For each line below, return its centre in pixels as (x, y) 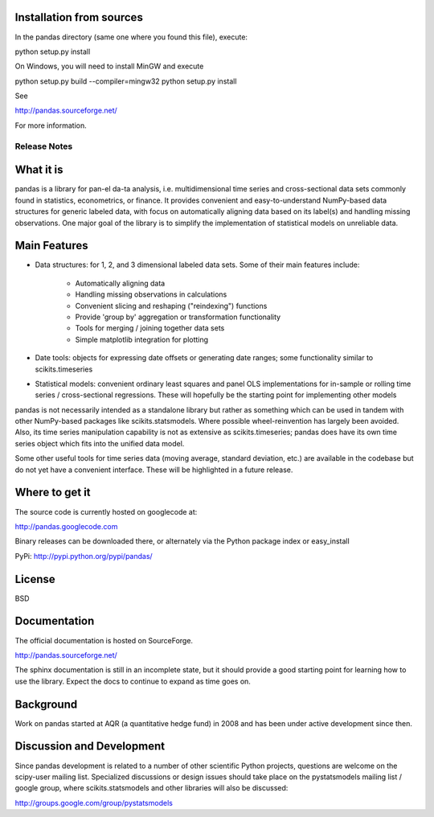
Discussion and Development (90, 747)
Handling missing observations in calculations (151, 294)
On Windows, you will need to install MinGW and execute (109, 66)
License (35, 579)
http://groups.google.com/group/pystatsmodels (94, 803)
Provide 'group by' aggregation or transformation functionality (178, 317)
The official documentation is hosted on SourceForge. (104, 640)
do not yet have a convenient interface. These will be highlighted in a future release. (154, 470)
